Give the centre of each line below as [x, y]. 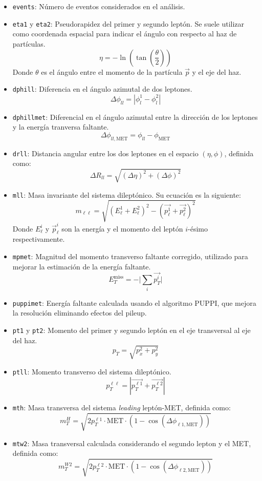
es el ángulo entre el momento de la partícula [112, 71]
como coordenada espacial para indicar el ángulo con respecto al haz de [125, 34]
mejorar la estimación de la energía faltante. [82, 266]
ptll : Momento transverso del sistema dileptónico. [92, 371]
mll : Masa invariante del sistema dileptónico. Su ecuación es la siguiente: [127, 194]
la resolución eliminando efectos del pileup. [80, 313]
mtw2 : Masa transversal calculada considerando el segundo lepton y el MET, [132, 443]
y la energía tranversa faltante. [61, 127]
